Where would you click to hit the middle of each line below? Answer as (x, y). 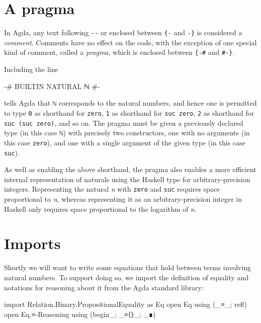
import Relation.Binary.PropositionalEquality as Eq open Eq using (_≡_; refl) (125, 304)
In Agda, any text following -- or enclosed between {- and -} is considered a (123, 32)
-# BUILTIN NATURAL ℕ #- (52, 86)
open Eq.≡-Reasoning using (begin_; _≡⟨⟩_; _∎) (80, 314)
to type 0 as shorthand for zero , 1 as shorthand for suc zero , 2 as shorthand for (129, 112)
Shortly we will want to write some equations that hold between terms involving (128, 267)
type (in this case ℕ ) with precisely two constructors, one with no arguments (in (127, 133)
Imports (32, 243)
